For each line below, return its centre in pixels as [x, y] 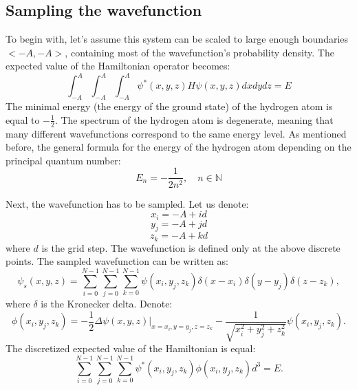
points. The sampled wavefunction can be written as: [117, 261]
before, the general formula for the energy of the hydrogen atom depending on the [178, 147]
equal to [23, 119]
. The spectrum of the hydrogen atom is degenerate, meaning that [194, 119]
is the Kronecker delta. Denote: [107, 304]
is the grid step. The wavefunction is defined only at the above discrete [191, 247]
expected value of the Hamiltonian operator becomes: [118, 66]
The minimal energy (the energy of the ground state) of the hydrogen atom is [169, 106]
